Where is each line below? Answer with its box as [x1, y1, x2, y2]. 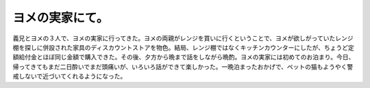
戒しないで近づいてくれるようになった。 [12, 72, 127, 80]
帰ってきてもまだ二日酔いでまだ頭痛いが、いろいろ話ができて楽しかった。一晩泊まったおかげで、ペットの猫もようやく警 [12, 62, 354, 71]
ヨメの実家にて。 [12, 10, 109, 25]
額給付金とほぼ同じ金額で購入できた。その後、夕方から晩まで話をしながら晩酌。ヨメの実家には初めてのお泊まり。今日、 [12, 53, 355, 61]
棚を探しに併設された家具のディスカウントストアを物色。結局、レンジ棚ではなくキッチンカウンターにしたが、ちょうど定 [12, 43, 354, 51]
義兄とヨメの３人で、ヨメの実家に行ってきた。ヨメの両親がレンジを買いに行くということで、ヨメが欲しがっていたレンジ [12, 34, 354, 42]
